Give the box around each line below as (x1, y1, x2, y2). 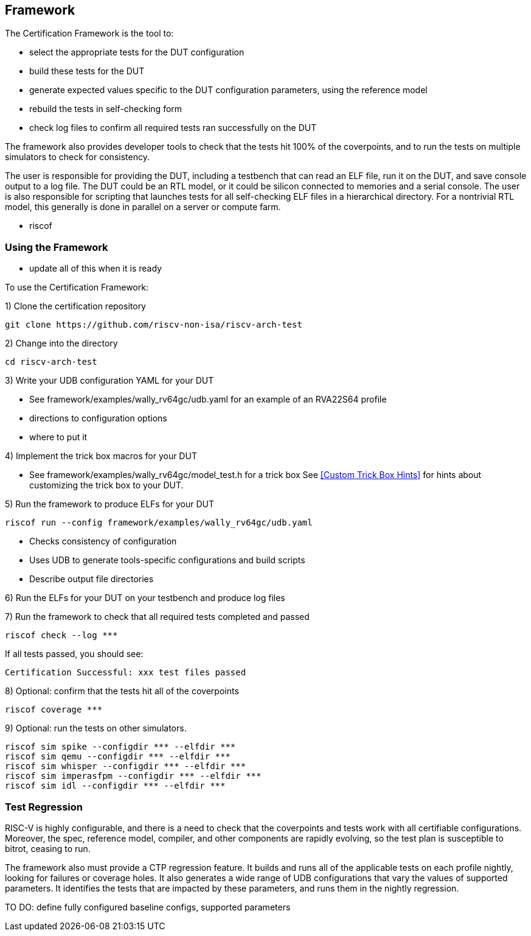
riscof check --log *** (5, 630, 118, 641)
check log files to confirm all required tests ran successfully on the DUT (29, 122, 317, 133)
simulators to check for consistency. (5, 152, 150, 163)
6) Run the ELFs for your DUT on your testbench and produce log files (5, 593, 285, 603)
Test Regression (5, 800, 83, 813)
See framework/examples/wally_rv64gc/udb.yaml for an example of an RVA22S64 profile (29, 394, 387, 405)
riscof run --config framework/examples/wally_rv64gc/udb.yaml (5, 518, 313, 528)
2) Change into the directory (5, 338, 118, 349)
